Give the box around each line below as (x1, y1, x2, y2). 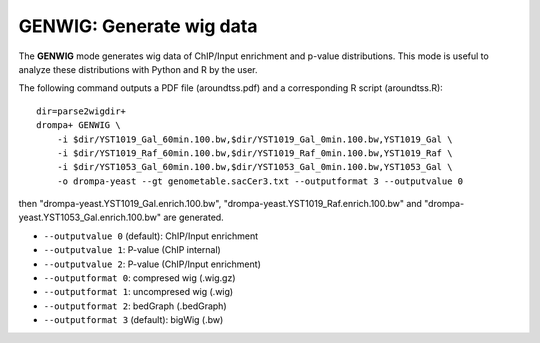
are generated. (163, 211, 224, 224)
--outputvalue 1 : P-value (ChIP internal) (43, 244, 222, 256)
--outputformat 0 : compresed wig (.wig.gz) (43, 272, 236, 284)
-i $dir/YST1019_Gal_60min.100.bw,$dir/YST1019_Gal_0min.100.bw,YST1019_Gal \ (56, 133, 453, 145)
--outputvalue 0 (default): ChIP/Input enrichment (43, 230, 259, 242)
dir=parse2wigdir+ (36, 105, 127, 117)
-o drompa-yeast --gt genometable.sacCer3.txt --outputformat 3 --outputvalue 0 (56, 175, 464, 187)
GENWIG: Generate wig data (18, 15, 258, 37)
